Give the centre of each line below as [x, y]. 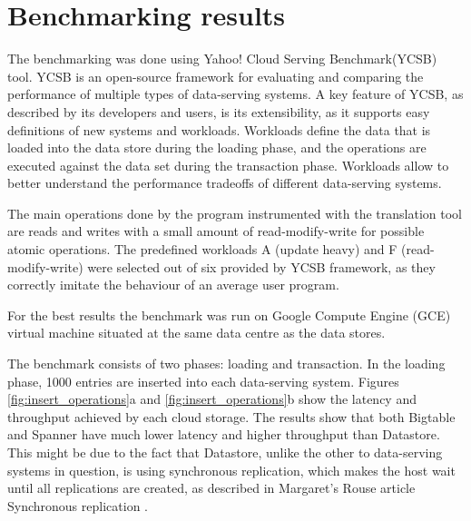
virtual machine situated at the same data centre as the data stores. [196, 333]
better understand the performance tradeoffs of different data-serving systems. [225, 183]
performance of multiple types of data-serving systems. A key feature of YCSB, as [235, 94]
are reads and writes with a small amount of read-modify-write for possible [216, 231]
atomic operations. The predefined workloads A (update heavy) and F [202, 249]
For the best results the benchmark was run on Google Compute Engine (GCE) [229, 315]
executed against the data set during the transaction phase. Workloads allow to [228, 165]
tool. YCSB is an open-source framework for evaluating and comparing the [216, 76]
